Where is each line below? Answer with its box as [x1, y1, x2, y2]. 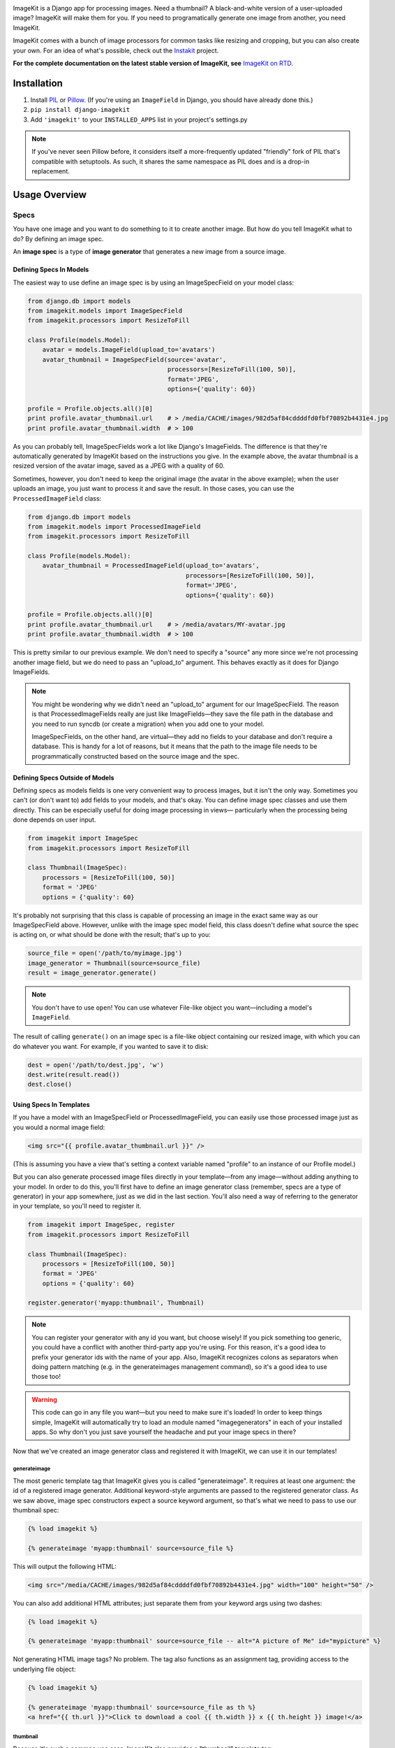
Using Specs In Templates [13, 1101, 90, 1109]
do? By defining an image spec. [13, 234, 104, 243]
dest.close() [27, 1080, 73, 1089]
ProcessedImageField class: [13, 494, 102, 503]
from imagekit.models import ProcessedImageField [27, 522, 201, 531]
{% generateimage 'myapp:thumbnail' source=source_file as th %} [27, 1703, 256, 1711]
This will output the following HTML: [13, 1562, 117, 1570]
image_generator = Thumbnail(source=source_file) [27, 959, 201, 967]
